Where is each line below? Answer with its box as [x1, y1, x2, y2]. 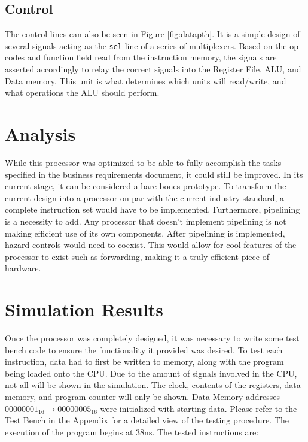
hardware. [5, 262, 41, 274]
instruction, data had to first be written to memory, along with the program [5, 355, 284, 368]
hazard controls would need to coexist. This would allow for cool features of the [5, 238, 297, 251]
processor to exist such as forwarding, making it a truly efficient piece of [5, 250, 269, 262]
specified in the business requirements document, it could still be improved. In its [5, 168, 303, 180]
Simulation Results [5, 297, 164, 322]
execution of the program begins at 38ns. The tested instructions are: [5, 425, 259, 438]
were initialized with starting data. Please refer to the [100, 402, 297, 414]
